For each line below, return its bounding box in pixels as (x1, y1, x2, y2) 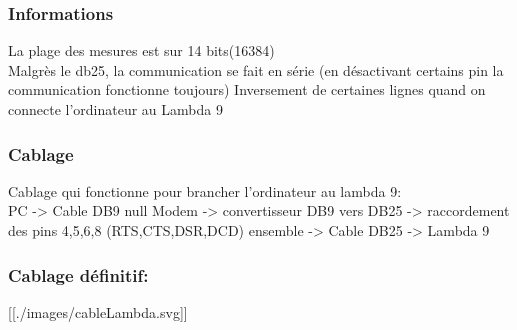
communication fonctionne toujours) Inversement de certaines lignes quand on (8, 79, 486, 100)
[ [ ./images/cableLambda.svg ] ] (8, 301, 188, 322)
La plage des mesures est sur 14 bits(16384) (8, 40, 275, 61)
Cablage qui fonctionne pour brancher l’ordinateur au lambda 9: (8, 180, 402, 201)
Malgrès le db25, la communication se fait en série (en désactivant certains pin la (8, 59, 504, 80)
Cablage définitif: (8, 262, 149, 287)
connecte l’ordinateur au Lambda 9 (8, 99, 223, 119)
